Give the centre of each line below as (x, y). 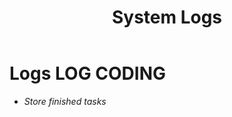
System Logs (167, 17)
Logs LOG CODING (88, 73)
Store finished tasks (65, 101)
